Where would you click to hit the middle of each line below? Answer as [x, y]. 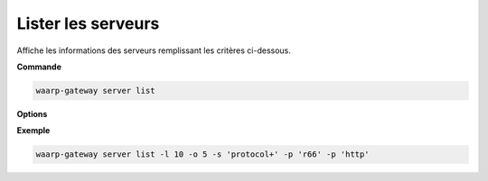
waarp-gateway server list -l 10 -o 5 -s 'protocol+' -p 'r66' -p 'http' [202, 154]
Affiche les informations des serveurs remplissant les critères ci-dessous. [154, 50]
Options [32, 113]
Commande [39, 67]
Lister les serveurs [88, 23]
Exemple [33, 131]
